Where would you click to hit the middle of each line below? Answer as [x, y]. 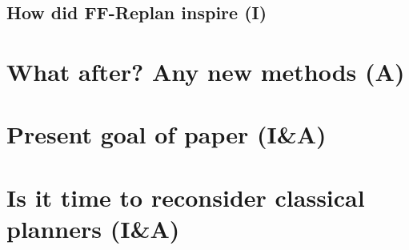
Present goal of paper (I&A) [166, 134]
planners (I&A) [93, 228]
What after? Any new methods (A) [206, 71]
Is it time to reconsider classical [186, 197]
